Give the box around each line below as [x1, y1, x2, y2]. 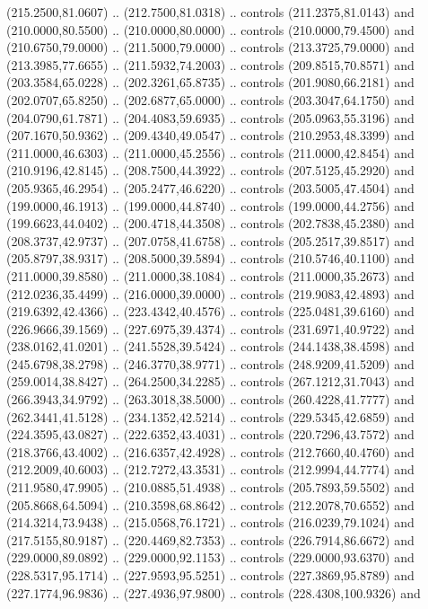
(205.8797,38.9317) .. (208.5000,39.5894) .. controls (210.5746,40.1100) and [6, 249, 415, 268]
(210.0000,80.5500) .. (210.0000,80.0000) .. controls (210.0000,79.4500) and [6, 20, 415, 39]
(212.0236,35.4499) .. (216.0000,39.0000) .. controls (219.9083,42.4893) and [6, 284, 415, 303]
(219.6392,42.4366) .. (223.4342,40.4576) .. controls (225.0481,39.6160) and [6, 302, 415, 321]
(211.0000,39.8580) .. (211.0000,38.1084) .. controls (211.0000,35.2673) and [6, 266, 415, 285]
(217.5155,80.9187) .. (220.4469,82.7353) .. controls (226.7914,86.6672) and [6, 530, 415, 549]
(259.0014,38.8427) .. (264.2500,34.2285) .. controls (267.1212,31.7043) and [6, 372, 415, 391]
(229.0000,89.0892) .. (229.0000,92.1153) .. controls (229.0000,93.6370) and [6, 548, 415, 567]
